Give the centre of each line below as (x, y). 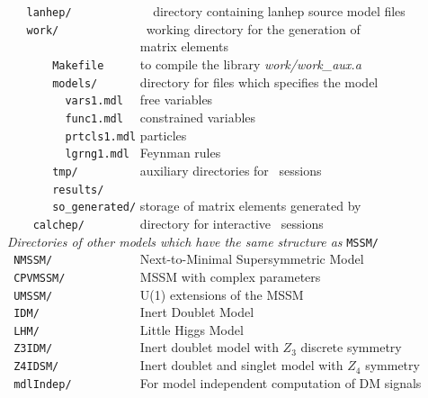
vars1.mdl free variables (139, 99)
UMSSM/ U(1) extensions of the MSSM (159, 294)
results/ (78, 190)
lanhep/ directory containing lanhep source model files (216, 11)
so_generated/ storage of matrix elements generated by (207, 206)
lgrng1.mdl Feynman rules (143, 153)
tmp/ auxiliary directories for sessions (187, 170)
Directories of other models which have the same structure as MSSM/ (193, 241)
